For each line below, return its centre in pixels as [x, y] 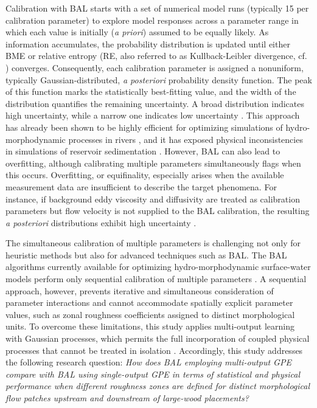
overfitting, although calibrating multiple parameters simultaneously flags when [153, 163]
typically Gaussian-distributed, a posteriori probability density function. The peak [159, 79]
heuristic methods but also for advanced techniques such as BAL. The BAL [146, 254]
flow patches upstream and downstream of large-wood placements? [127, 398]
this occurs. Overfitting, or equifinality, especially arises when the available [145, 175]
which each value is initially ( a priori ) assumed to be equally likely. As [137, 32]
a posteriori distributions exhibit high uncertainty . [101, 222]
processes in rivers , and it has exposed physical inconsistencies [186, 139]
